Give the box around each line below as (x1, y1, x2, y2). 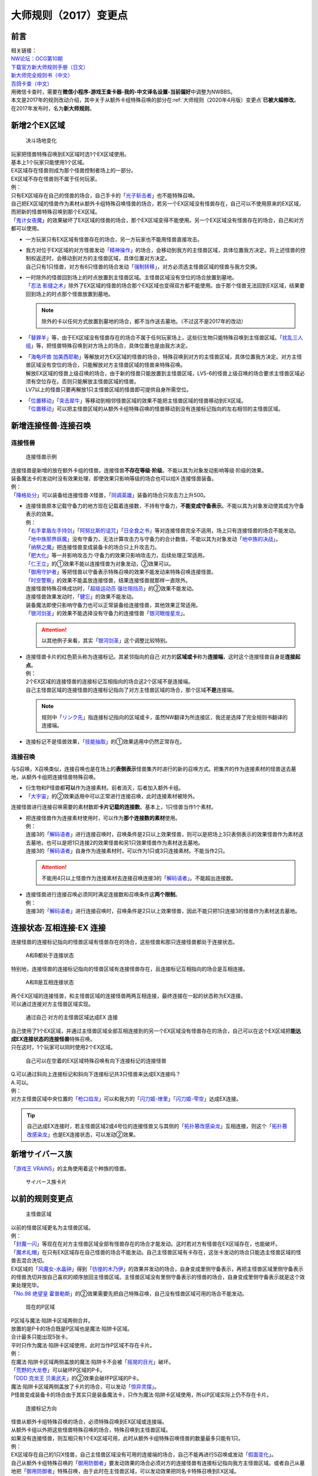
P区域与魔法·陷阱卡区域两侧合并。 (11, 1317, 94, 1324)
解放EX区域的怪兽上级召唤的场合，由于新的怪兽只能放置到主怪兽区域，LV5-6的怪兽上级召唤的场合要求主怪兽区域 (25, 370, 300, 377)
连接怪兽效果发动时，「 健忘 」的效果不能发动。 (25, 593, 137, 600)
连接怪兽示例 (25, 453, 57, 461)
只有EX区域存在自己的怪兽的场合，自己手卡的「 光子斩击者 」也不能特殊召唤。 (11, 192, 198, 199)
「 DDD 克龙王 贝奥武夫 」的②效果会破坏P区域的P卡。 (11, 1374, 143, 1382)
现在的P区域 (25, 1304, 55, 1311)
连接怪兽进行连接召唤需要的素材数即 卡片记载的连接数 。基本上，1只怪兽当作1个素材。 (11, 804, 217, 811)
